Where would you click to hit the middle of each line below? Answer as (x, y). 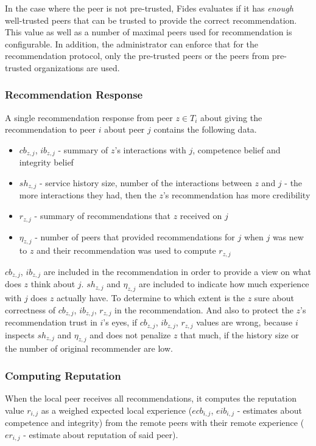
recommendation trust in (51, 322)
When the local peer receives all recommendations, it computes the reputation (151, 398)
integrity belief (46, 162)
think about (53, 284)
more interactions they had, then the (88, 195)
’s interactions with (150, 149)
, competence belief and (237, 149)
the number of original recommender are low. (89, 348)
